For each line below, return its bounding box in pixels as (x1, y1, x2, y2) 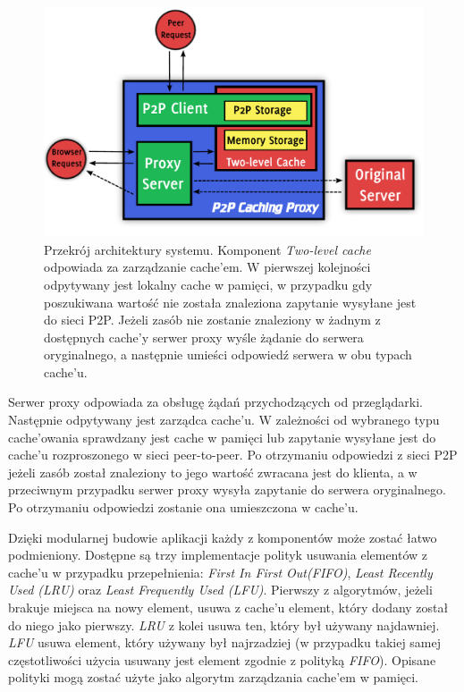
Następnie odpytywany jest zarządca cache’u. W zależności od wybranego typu (8, 410, 440, 429)
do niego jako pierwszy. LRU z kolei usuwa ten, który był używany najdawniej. (8, 615, 440, 634)
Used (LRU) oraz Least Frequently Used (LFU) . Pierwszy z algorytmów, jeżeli (8, 580, 433, 599)
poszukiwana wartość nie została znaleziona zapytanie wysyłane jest (44, 292, 417, 311)
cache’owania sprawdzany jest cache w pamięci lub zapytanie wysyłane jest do (8, 427, 436, 446)
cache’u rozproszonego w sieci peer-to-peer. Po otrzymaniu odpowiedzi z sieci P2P (8, 445, 458, 464)
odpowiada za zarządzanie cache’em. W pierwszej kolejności (44, 257, 371, 276)
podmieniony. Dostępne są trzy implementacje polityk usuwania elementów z (8, 545, 428, 564)
